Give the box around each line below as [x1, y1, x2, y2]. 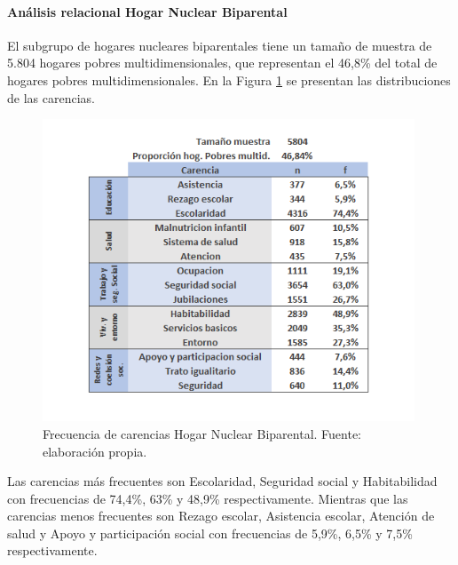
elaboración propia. [43, 442, 147, 460]
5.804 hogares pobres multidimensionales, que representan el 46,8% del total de [7, 53, 438, 72]
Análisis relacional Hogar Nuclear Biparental [7, 2, 288, 20]
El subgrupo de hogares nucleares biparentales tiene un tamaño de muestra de [7, 36, 432, 54]
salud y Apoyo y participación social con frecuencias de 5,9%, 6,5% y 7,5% [7, 523, 413, 542]
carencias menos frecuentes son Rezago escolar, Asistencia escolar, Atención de [7, 506, 435, 525]
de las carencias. [7, 88, 95, 107]
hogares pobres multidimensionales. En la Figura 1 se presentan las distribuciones [7, 70, 451, 89]
